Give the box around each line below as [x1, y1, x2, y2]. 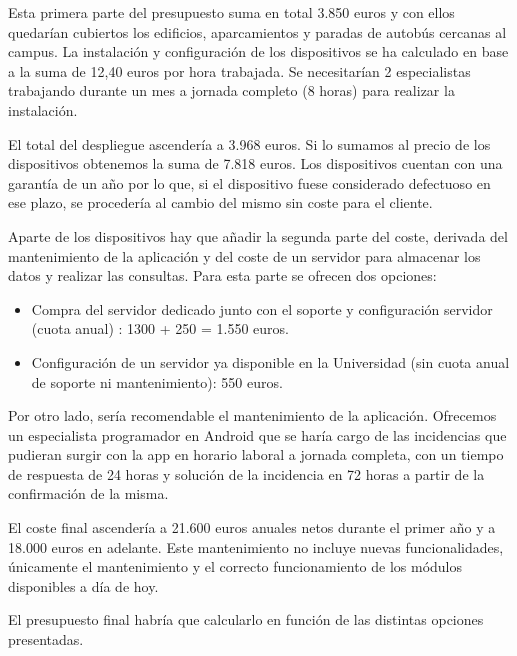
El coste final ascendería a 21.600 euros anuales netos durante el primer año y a [8, 517, 496, 538]
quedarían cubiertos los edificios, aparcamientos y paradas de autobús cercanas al [8, 21, 507, 42]
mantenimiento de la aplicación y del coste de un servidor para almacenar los [8, 245, 481, 266]
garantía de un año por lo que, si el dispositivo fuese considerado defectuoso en [8, 172, 491, 193]
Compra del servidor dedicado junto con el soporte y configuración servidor [31, 298, 493, 319]
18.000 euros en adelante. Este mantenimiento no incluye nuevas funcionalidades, [8, 536, 504, 557]
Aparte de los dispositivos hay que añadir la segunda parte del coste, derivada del [8, 225, 508, 246]
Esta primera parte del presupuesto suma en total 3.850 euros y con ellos [8, 2, 455, 22]
